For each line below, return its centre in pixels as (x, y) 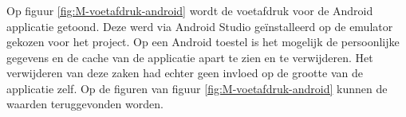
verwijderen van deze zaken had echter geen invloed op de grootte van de (185, 73)
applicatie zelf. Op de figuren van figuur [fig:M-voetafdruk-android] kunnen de (197, 88)
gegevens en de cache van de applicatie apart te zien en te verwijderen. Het (190, 57)
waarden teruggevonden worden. (85, 104)
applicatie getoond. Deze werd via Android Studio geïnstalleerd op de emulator (200, 26)
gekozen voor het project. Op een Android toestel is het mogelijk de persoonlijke (203, 42)
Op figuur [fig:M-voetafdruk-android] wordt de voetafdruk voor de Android (190, 10)
